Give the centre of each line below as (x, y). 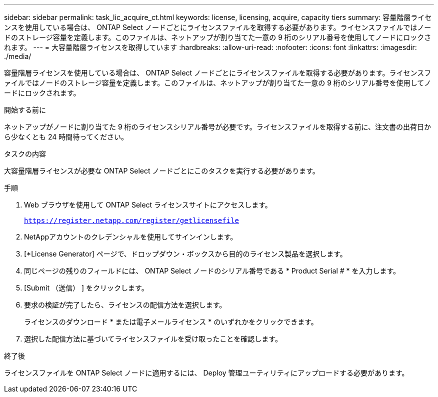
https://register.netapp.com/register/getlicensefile (131, 220)
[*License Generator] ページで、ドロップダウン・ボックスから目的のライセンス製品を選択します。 (185, 254)
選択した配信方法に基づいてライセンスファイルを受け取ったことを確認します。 (153, 339)
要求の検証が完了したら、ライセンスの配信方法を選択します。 (125, 305)
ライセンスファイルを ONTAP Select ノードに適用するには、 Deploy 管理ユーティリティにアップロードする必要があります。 (206, 373)
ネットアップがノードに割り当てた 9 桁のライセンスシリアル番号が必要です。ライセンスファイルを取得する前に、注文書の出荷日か (218, 127)
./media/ (18, 56)
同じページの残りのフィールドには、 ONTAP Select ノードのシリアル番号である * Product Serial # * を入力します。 (212, 271)
